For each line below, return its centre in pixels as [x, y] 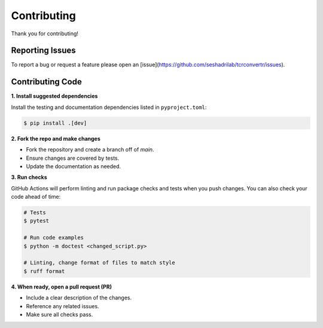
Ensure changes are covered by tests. [73, 158]
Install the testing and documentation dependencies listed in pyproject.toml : [109, 107]
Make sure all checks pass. [60, 314]
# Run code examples [54, 238]
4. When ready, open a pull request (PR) [61, 287]
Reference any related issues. [63, 306]
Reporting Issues [43, 51]
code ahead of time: [36, 197]
